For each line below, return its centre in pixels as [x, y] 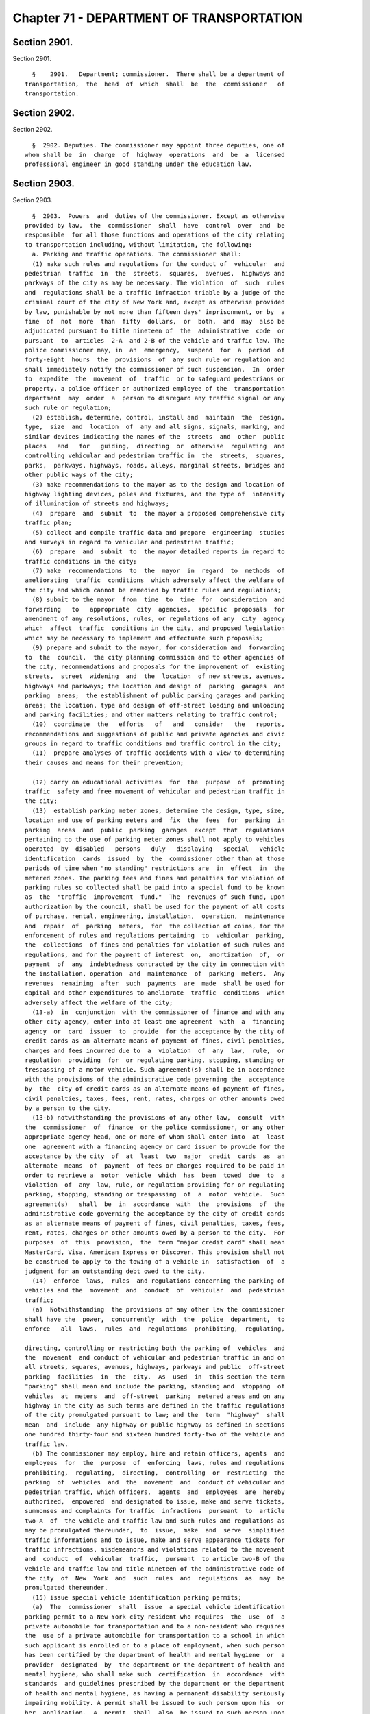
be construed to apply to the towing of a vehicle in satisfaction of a [155, 1262]
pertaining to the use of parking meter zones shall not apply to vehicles [155, 840]
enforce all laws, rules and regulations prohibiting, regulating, [155, 1329]
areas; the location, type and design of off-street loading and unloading [155, 705]
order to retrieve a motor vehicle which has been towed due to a [155, 1175]
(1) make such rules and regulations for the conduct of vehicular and [158, 264]
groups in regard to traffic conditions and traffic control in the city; [153, 744]
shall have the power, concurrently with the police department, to [155, 1319]
